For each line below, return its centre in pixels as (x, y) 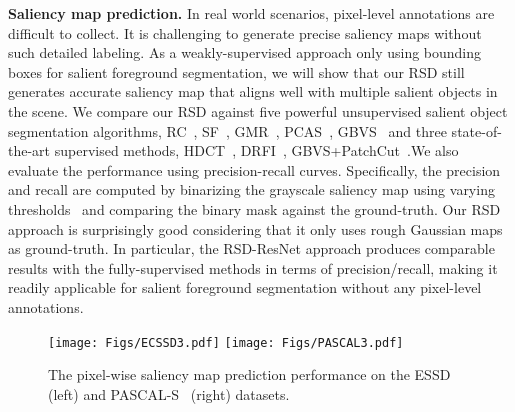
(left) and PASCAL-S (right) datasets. (169, 393)
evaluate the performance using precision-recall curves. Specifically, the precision (254, 169)
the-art (29, 150)
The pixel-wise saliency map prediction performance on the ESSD (249, 374)
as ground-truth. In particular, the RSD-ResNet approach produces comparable (251, 248)
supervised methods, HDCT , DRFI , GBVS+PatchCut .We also (256, 150)
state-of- (476, 130)
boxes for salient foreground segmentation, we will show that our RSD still (236, 71)
